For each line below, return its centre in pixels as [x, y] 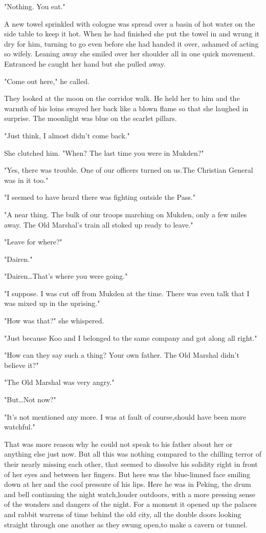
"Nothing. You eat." [35, 6]
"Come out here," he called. [47, 81]
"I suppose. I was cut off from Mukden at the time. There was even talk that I [127, 293]
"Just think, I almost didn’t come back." [67, 135]
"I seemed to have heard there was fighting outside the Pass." [100, 197]
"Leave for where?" [33, 242]
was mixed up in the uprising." [52, 303]
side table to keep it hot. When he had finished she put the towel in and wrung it [132, 34]
